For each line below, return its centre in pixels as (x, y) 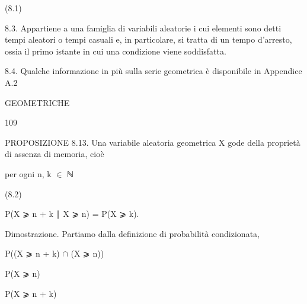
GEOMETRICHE (37, 102)
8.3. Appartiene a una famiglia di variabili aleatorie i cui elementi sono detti (143, 28)
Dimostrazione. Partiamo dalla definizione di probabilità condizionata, (132, 233)
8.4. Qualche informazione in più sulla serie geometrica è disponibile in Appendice (153, 71)
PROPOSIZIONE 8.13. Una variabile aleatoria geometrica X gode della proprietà (153, 142)
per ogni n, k (28, 173)
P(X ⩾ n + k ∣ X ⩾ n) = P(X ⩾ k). (72, 214)
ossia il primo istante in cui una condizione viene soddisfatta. (116, 51)
